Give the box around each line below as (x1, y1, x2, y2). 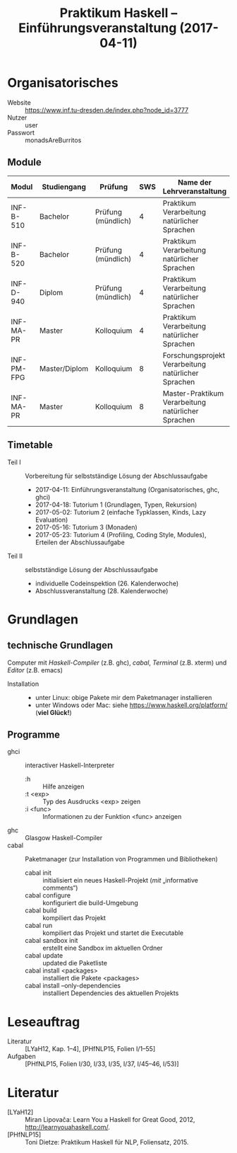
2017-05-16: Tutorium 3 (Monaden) (35, 522, 138, 532)
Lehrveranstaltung (162, 186, 227, 196)
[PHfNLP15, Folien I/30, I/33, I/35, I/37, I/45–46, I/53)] (25, 1060, 179, 1068)
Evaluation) (35, 515, 68, 524)
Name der (177, 177, 212, 187)
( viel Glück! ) (35, 708, 72, 716)
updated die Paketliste (42, 959, 108, 968)
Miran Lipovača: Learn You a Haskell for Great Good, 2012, (25, 1115, 195, 1124)
